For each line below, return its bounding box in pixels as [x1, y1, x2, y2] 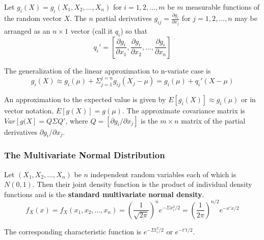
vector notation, [4, 105, 54, 116]
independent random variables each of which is [90, 169, 236, 179]
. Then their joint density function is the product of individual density [32, 179, 252, 189]
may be [234, 13, 257, 23]
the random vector [4, 13, 62, 23]
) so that [120, 26, 148, 36]
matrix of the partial [181, 115, 246, 126]
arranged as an [4, 26, 50, 36]
